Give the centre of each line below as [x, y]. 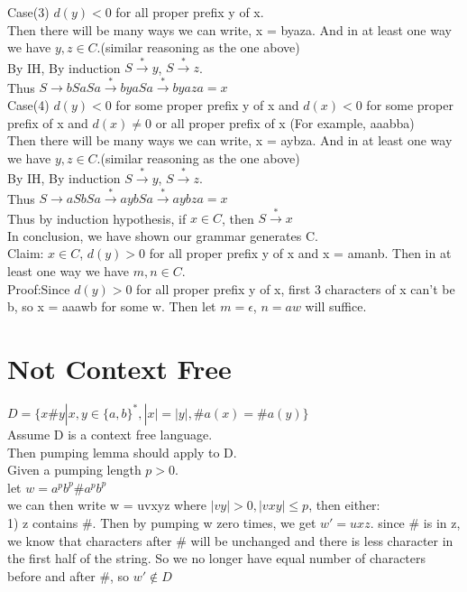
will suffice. [336, 306]
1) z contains [43, 522]
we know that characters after [90, 540]
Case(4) [28, 105]
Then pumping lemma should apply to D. [122, 452]
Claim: [26, 253]
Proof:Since [39, 288]
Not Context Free [119, 369]
